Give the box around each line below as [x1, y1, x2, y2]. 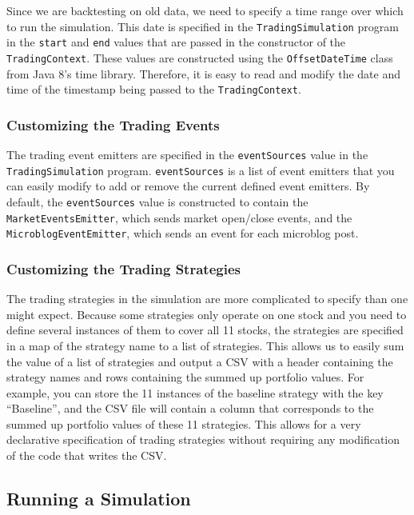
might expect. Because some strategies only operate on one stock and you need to [6, 305, 407, 322]
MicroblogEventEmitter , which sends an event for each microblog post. [6, 225, 359, 242]
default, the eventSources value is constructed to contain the [6, 193, 309, 210]
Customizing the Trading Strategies [6, 258, 241, 278]
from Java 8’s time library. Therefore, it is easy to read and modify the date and [6, 65, 400, 82]
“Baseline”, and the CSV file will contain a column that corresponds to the [6, 400, 374, 417]
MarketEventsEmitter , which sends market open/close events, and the [6, 209, 352, 226]
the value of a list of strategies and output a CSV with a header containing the [6, 353, 393, 369]
